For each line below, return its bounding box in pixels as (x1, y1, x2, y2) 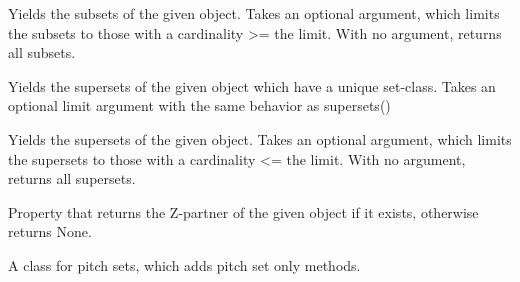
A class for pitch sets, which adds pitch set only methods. (8, 254, 361, 275)
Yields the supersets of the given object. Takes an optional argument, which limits (8, 128, 512, 149)
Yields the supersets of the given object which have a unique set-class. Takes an (8, 75, 496, 96)
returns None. (8, 221, 92, 242)
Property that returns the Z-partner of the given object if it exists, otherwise (8, 201, 479, 222)
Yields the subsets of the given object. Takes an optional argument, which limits (8, 3, 500, 23)
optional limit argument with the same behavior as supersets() (8, 95, 391, 116)
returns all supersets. (8, 168, 136, 189)
